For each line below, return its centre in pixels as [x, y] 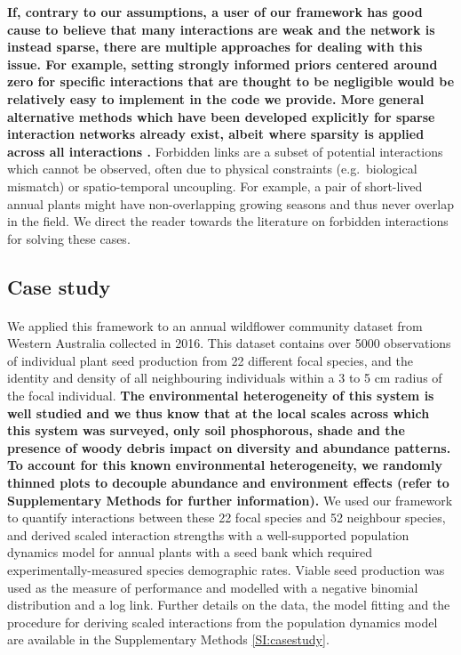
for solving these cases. [69, 238]
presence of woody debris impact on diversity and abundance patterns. [229, 447]
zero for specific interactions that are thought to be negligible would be [231, 81]
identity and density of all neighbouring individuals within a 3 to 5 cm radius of [225, 378]
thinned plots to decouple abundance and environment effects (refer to [228, 483]
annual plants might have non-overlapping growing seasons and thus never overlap [231, 203]
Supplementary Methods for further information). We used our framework [230, 500]
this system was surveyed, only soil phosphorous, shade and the [206, 430]
